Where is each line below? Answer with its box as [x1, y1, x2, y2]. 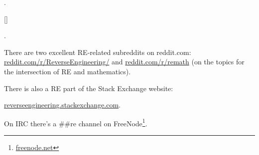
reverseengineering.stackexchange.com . [4, 100, 121, 110]
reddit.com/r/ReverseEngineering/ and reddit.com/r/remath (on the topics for [4, 56, 245, 67]
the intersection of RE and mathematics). [4, 66, 131, 76]
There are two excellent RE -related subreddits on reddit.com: [4, 47, 191, 57]
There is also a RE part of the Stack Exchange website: [4, 83, 173, 93]
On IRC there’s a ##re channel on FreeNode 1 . [4, 116, 147, 128]
